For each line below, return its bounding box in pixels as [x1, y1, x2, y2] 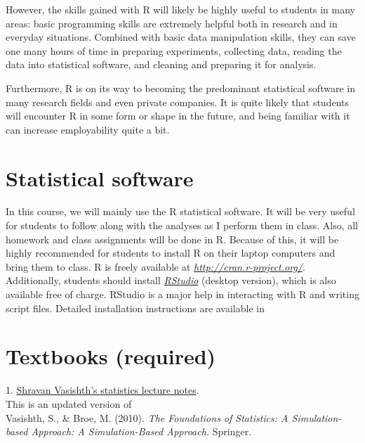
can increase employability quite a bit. [6, 122, 170, 136]
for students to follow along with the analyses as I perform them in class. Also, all [6, 218, 358, 233]
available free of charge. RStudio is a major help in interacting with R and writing [6, 287, 359, 302]
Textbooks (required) [6, 342, 216, 371]
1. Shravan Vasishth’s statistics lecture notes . [6, 383, 199, 397]
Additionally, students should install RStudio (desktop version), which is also [6, 273, 336, 288]
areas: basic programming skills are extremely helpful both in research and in [6, 15, 338, 30]
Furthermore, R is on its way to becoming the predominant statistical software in [6, 80, 355, 95]
